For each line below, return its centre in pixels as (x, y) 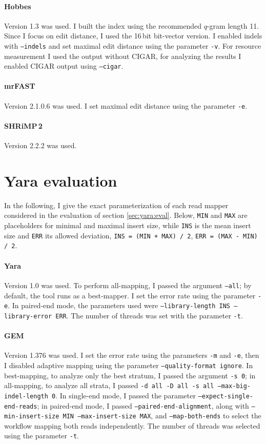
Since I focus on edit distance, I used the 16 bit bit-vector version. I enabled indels (133, 36)
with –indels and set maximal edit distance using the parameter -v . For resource (133, 45)
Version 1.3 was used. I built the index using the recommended (103, 25)
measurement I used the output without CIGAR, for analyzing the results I (123, 56)
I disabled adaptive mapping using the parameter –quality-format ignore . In (129, 365)
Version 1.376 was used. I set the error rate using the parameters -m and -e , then (132, 355)
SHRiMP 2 (23, 125)
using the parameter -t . (42, 436)
